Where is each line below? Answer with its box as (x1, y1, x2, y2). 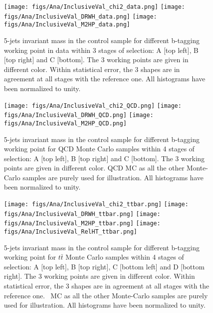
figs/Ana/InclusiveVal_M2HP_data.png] (4, 21, 130, 28)
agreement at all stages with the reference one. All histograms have (4, 73, 206, 84)
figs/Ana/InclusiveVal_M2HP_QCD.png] (4, 120, 127, 127)
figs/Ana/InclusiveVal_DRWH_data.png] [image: (4, 13, 157, 20)
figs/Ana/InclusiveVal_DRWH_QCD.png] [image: (4, 112, 154, 119)
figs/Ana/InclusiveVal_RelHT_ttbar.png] (4, 228, 138, 236)
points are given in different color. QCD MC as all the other (4, 163, 185, 173)
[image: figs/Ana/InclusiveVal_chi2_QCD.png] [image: (4, 102, 182, 109)
